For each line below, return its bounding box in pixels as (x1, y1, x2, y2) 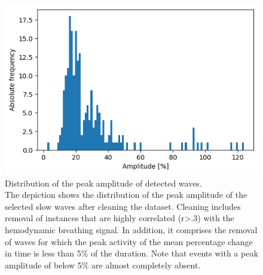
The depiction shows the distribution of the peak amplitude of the (5, 188, 247, 201)
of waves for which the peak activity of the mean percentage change (5, 235, 253, 247)
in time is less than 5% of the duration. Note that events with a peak (5, 247, 258, 259)
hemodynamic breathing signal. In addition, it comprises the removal (5, 223, 258, 236)
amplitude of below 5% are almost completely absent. (5, 258, 201, 271)
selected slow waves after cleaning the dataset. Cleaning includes (5, 200, 241, 212)
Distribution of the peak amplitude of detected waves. (5, 176, 202, 189)
